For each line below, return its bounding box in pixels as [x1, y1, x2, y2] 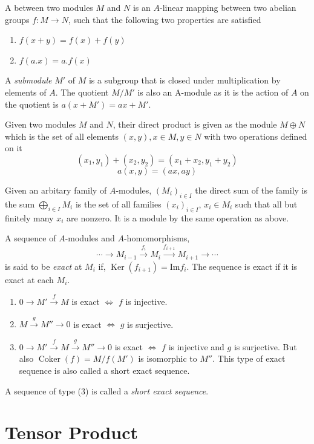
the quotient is [5, 97, 59, 110]
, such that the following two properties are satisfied [68, 13, 261, 25]
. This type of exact [212, 352, 286, 365]
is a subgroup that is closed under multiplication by [88, 74, 281, 87]
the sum [5, 197, 35, 210]
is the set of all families [75, 197, 162, 210]
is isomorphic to [138, 352, 197, 365]
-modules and [65, 232, 115, 244]
